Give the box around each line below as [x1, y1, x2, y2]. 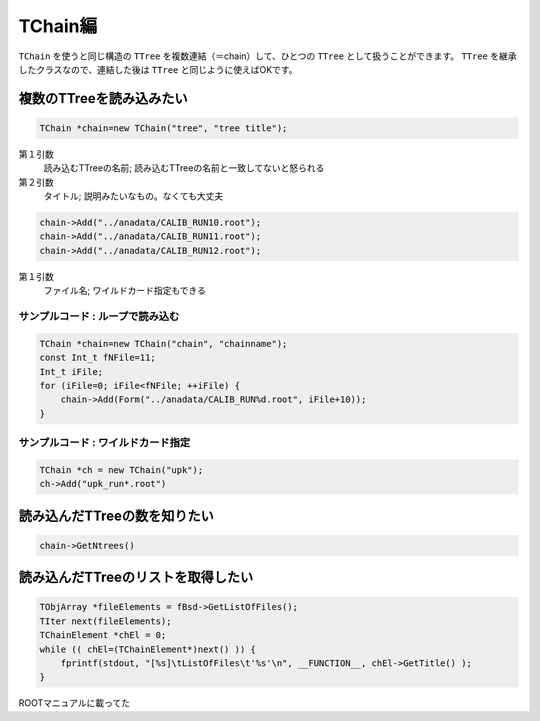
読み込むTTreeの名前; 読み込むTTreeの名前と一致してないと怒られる [43, 162, 325, 174]
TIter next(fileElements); [39, 615, 172, 627]
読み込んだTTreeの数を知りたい [18, 507, 214, 524]
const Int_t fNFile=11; [39, 352, 157, 364]
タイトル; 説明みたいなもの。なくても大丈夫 [43, 190, 224, 202]
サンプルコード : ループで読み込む [18, 310, 180, 323]
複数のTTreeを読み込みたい [18, 90, 188, 107]
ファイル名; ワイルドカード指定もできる [43, 285, 207, 297]
